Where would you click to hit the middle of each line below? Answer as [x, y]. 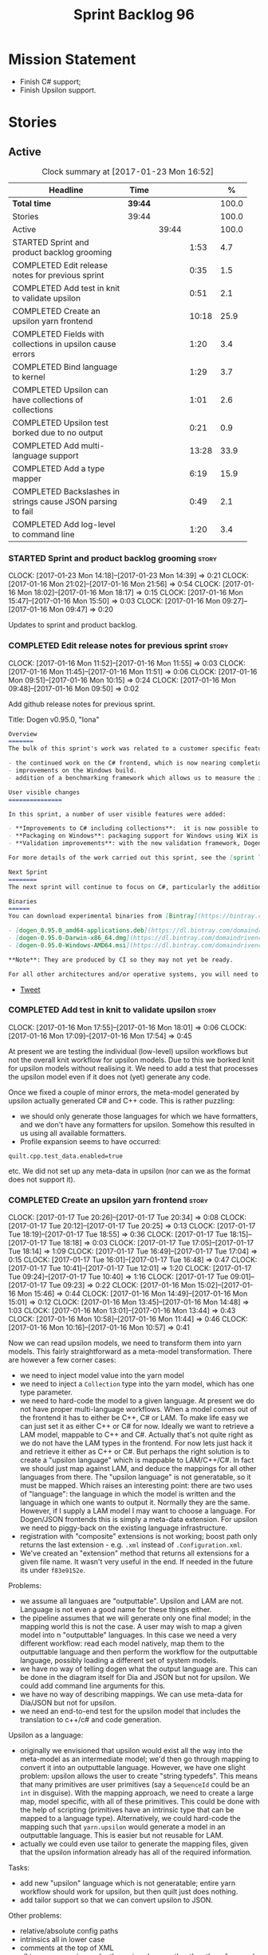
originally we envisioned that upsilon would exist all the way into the [131, 1751]
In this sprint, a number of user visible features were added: [117, 814]
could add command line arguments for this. [93, 1686]
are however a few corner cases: [62, 1360]
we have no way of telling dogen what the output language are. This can [138, 1669]
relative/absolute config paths [69, 1931]
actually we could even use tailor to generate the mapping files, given [134, 1844]
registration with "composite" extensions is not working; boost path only [138, 1536]
